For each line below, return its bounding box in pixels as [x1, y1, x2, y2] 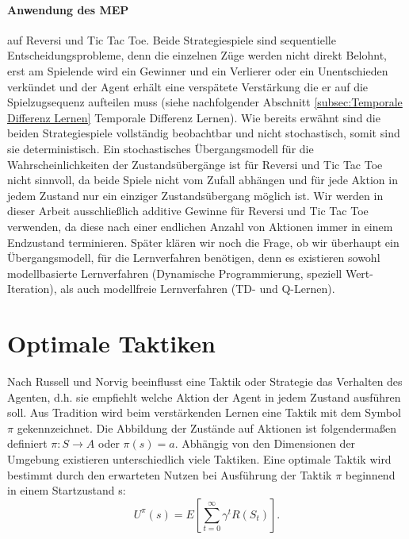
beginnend [345, 466, 396, 483]
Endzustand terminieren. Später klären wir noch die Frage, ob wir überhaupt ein [7, 233, 399, 250]
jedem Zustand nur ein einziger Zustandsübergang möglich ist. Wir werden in [7, 187, 384, 203]
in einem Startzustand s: [7, 482, 126, 499]
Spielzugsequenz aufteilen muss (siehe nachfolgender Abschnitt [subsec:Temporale [7, 94, 403, 110]
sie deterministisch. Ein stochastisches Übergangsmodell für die [7, 140, 314, 156]
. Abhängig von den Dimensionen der [174, 435, 356, 452]
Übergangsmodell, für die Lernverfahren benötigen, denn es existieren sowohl [7, 249, 380, 266]
